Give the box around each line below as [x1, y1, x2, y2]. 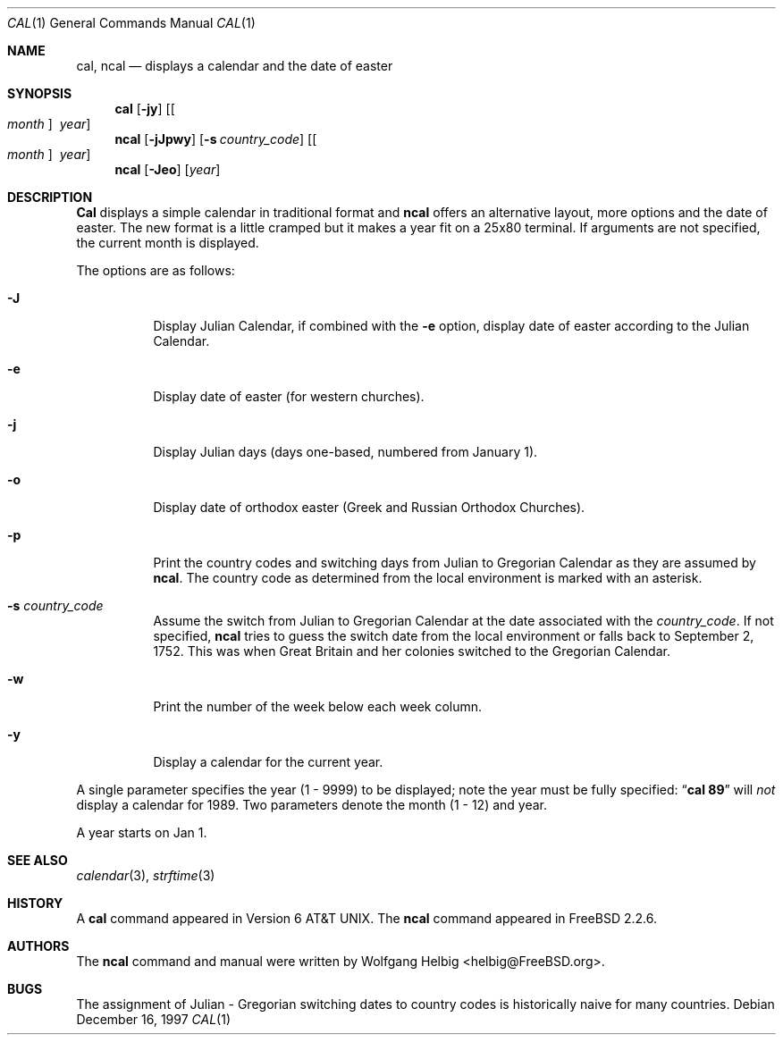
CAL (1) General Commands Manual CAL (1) [7, 15, 256, 30]
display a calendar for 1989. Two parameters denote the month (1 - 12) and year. [76, 797, 548, 812]
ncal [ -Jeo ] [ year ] [114, 162, 221, 177]
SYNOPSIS [7, 86, 72, 101]
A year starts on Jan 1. [76, 825, 207, 840]
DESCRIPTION [7, 189, 93, 205]
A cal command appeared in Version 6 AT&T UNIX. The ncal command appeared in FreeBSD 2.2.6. [76, 911, 657, 926]
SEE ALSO [7, 853, 68, 868]
